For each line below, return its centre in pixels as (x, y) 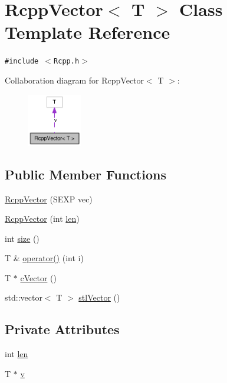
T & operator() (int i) (44, 258)
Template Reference (88, 32)
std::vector (24, 297)
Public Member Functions (85, 174)
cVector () (38, 277)
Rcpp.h (67, 61)
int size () (22, 238)
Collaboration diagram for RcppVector (75, 80)
